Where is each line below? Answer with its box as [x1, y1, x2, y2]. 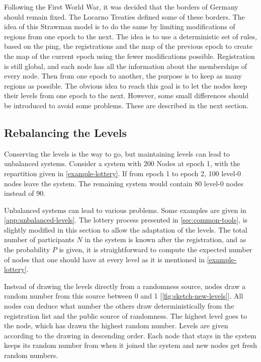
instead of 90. [4, 188, 46, 198]
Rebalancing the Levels [4, 124, 127, 140]
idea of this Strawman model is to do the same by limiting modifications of [4, 21, 235, 32]
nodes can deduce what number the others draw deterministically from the [4, 301, 234, 311]
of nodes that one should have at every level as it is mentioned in [4, 254, 205, 264]
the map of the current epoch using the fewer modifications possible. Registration [4, 50, 255, 61]
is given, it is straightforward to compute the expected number [59, 244, 252, 255]
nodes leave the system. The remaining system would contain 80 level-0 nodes [4, 178, 244, 188]
